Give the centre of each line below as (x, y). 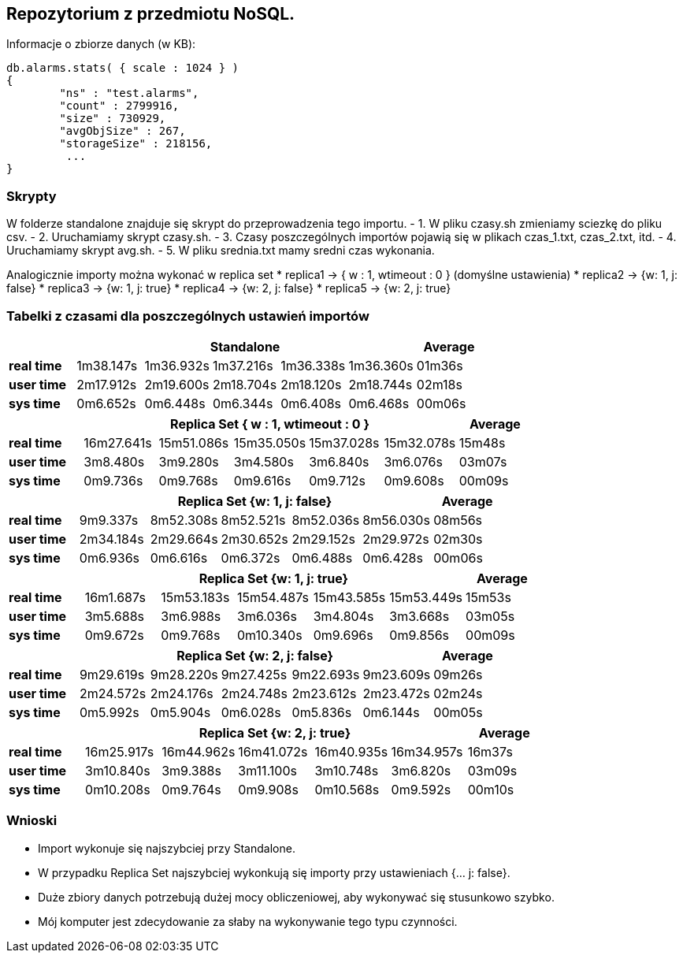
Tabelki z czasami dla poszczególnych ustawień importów (188, 316)
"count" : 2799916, (119, 106)
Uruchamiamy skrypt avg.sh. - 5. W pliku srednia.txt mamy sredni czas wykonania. (221, 251)
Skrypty (32, 196)
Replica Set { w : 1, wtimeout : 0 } (270, 424)
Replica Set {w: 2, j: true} (275, 732)
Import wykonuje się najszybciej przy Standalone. (167, 848)
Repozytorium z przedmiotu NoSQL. (151, 14)
